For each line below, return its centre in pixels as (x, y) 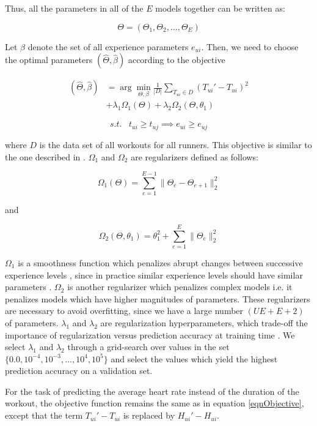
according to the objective (177, 60)
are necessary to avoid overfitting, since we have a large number (124, 311)
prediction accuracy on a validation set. (79, 371)
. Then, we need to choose (250, 46)
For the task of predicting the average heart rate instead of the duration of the (152, 391)
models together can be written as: (220, 8)
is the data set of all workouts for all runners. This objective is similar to (176, 144)
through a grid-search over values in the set (148, 347)
